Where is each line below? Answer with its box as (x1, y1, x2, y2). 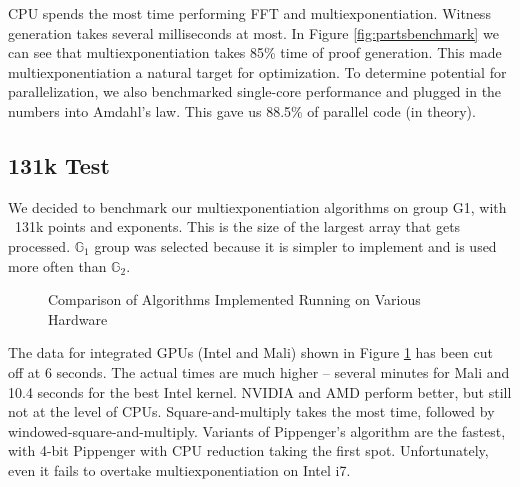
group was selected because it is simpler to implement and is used (94, 235, 497, 256)
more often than (8, 255, 107, 276)
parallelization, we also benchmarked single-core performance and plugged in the (8, 81, 502, 102)
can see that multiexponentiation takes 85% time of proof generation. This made (8, 42, 502, 63)
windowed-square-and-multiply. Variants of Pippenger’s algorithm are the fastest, (8, 420, 506, 441)
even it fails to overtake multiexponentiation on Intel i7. (8, 459, 351, 480)
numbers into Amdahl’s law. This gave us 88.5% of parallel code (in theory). (8, 100, 476, 121)
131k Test (8, 149, 110, 180)
